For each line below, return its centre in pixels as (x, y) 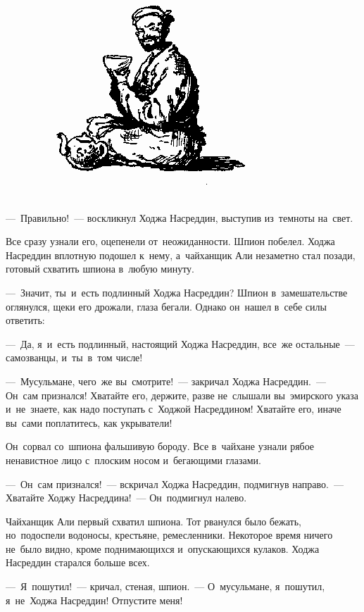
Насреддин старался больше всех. (78, 562)
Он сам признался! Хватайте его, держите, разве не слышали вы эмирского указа (182, 395)
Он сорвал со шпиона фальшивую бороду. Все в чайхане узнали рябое (160, 446)
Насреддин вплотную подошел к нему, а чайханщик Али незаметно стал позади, (181, 255)
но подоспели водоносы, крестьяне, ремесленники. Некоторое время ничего (169, 535)
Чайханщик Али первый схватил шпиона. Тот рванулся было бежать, (153, 521)
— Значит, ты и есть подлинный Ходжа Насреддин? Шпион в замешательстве (177, 292)
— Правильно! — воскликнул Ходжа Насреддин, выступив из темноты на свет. (180, 217)
